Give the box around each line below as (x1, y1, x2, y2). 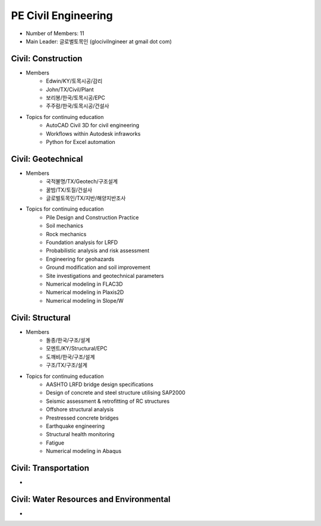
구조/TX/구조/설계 (46, 362, 88, 369)
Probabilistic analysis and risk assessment (46, 247, 150, 254)
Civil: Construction (11, 54, 83, 64)
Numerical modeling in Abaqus (46, 447, 122, 455)
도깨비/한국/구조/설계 (46, 353, 95, 360)
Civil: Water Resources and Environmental (11, 494, 171, 504)
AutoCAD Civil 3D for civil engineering (46, 122, 140, 129)
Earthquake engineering (46, 422, 105, 430)
